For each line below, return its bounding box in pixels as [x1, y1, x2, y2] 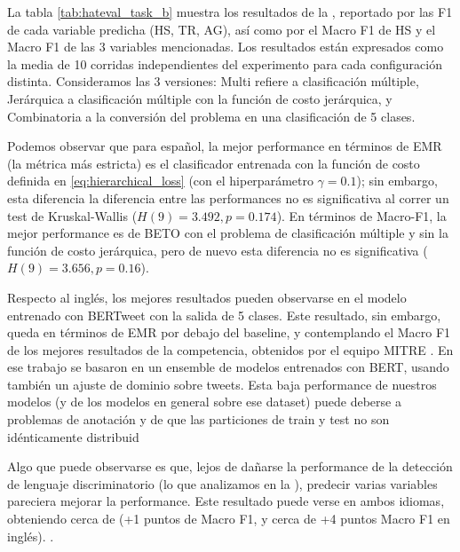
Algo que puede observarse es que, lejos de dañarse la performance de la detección [7, 457, 453, 476]
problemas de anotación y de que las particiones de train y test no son [7, 410, 390, 429]
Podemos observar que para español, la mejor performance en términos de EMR [7, 137, 442, 155]
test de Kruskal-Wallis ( [7, 206, 138, 225]
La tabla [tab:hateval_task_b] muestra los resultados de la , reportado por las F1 [7, 3, 453, 20]
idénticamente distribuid [7, 427, 139, 446]
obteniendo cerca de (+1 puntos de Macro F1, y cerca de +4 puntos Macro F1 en [7, 509, 450, 528]
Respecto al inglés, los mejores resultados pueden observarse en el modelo [7, 288, 407, 306]
